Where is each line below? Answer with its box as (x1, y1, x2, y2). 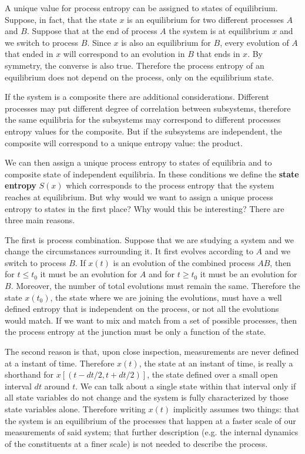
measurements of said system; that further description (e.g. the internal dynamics (5, 426, 299, 438)
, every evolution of (220, 36, 289, 48)
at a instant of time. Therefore (5, 357, 115, 369)
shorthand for (5, 368, 54, 381)
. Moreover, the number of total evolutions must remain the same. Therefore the (11, 280, 300, 292)
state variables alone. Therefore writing (5, 403, 146, 415)
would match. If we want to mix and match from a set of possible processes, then (5, 314, 297, 326)
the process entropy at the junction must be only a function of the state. (5, 325, 266, 338)
